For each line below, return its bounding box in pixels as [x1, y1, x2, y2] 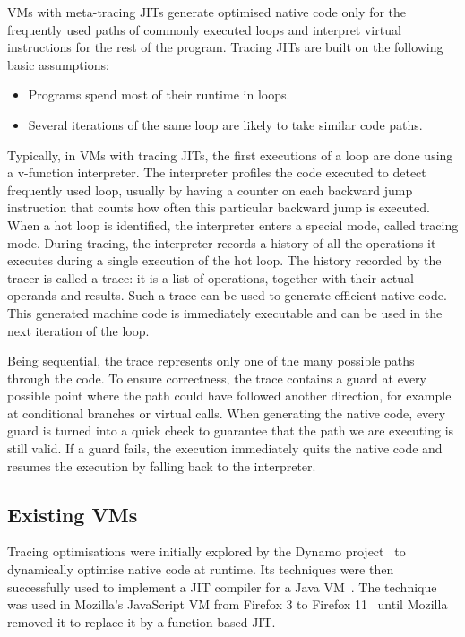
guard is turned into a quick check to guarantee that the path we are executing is [7, 421, 454, 440]
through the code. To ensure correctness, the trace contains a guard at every [7, 368, 426, 387]
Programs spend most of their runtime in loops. [28, 85, 290, 104]
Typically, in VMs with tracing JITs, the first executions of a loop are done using [7, 145, 453, 164]
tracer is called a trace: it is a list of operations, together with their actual [7, 268, 414, 287]
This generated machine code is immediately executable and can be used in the [7, 303, 443, 322]
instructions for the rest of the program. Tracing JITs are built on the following [7, 38, 443, 56]
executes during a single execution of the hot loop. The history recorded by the [7, 251, 442, 270]
